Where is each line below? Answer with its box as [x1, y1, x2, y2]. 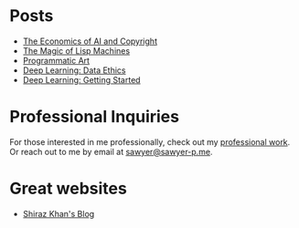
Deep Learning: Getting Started [22, 74, 141, 85]
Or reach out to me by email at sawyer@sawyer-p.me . [9, 146, 213, 157]
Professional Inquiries [9, 107, 180, 128]
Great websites [9, 179, 128, 199]
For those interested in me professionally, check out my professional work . [9, 136, 291, 147]
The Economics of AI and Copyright [22, 36, 158, 47]
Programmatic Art [22, 55, 90, 66]
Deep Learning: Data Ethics [22, 65, 126, 76]
